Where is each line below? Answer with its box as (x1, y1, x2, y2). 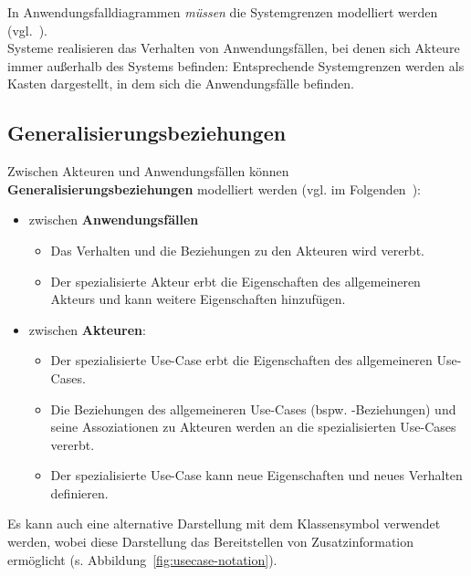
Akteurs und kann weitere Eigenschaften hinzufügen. (50, 289, 346, 309)
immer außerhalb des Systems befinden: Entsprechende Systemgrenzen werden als (7, 56, 465, 75)
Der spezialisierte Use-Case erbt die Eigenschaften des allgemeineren (50, 351, 433, 370)
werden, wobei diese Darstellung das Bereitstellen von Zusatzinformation (7, 532, 414, 551)
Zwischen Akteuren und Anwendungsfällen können (7, 162, 289, 181)
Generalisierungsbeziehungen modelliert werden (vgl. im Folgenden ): (7, 179, 421, 198)
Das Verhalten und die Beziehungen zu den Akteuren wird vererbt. (50, 240, 424, 259)
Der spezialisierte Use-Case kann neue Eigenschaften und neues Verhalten (50, 466, 463, 485)
